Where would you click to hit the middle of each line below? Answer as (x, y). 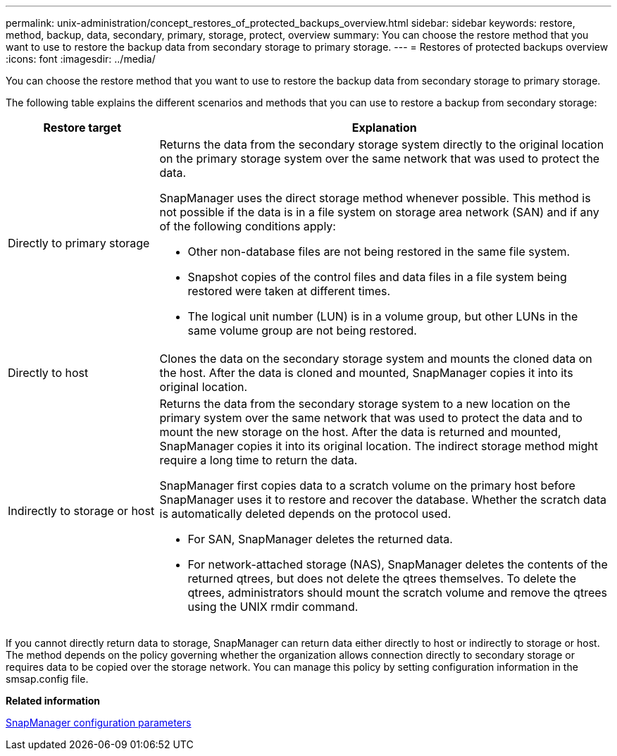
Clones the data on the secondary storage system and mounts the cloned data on (376, 359)
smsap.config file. (47, 679)
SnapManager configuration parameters (99, 723)
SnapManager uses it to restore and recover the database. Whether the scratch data (383, 500)
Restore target (82, 128)
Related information (53, 701)
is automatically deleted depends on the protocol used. (305, 514)
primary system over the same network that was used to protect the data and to (371, 418)
